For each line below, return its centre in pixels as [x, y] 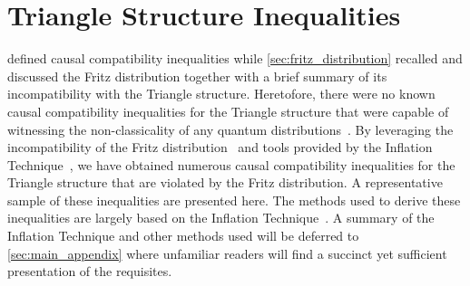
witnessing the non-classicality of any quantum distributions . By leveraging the [230, 129]
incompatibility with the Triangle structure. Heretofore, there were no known [221, 94]
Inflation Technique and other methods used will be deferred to [183, 236]
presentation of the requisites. [90, 271]
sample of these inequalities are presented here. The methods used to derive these [234, 200]
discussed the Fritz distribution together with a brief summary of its [197, 76]
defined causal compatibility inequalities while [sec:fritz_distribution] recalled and [235, 58]
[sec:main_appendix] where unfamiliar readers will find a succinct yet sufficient [227, 253]
